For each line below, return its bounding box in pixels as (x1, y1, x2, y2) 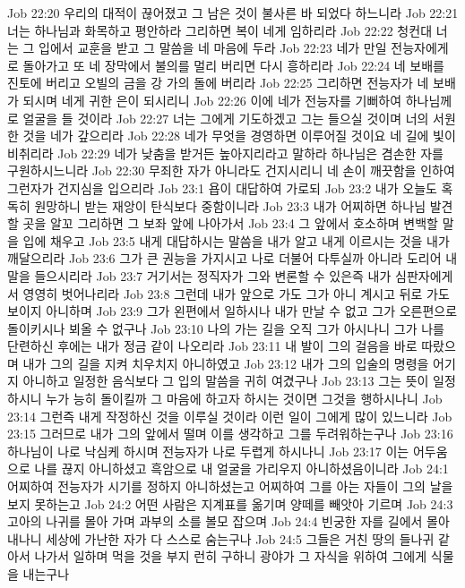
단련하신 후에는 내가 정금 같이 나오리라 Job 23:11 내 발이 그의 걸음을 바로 (7, 337, 418, 355)
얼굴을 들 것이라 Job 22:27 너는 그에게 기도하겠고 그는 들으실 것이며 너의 (22, 108, 429, 127)
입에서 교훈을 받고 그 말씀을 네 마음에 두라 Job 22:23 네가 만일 (39, 38, 387, 57)
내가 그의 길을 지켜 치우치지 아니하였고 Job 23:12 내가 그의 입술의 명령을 (22, 354, 429, 372)
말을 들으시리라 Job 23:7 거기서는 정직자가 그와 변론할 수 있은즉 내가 (7, 266, 392, 285)
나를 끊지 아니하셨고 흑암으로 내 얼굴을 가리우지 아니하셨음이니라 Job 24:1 (34, 459, 449, 478)
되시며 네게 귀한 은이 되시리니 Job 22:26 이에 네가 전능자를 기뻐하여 (22, 90, 402, 109)
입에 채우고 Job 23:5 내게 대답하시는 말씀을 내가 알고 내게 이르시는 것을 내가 (22, 231, 450, 250)
